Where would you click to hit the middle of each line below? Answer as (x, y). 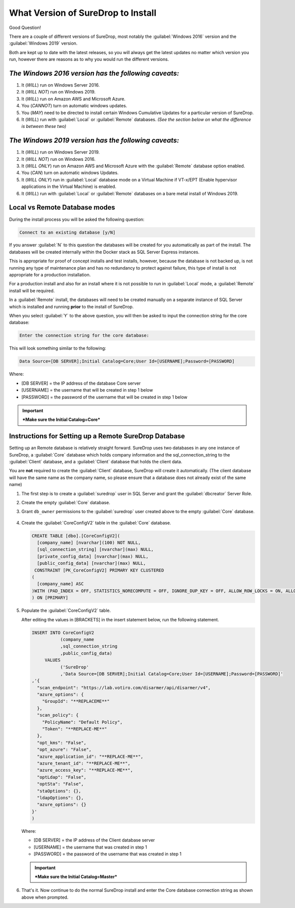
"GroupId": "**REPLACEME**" (76, 701)
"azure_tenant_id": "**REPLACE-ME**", (84, 763)
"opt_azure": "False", (64, 750)
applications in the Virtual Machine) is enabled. (69, 186)
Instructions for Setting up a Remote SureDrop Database (97, 436)
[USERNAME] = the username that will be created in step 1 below (87, 390)
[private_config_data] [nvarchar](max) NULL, (93, 556)
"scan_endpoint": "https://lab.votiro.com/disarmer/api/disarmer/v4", (124, 688)
